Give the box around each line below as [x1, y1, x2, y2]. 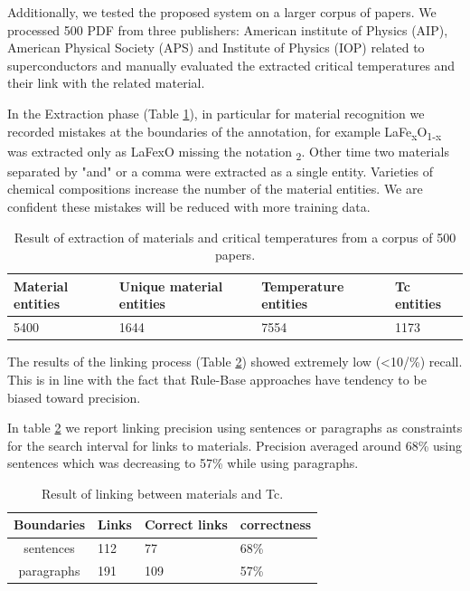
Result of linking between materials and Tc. [41, 483, 284, 502]
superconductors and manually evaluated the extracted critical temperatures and [7, 55, 456, 74]
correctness [240, 515, 312, 534]
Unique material [118, 276, 223, 295]
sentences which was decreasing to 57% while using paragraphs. [7, 453, 359, 472]
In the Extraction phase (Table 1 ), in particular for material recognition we [7, 103, 425, 122]
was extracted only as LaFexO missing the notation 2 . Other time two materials [7, 141, 449, 163]
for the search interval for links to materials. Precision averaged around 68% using [7, 435, 462, 454]
